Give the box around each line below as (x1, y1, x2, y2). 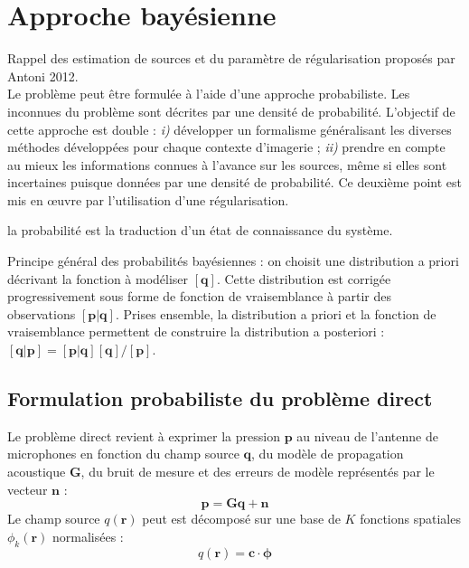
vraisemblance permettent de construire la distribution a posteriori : (7, 322, 385, 341)
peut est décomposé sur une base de (142, 509, 341, 528)
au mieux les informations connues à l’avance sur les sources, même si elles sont (7, 155, 447, 174)
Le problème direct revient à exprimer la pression (7, 426, 280, 445)
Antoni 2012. (7, 66, 79, 85)
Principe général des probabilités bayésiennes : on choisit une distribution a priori (7, 251, 459, 270)
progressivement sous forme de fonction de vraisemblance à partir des (7, 287, 391, 306)
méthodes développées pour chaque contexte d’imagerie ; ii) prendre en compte (7, 137, 446, 156)
